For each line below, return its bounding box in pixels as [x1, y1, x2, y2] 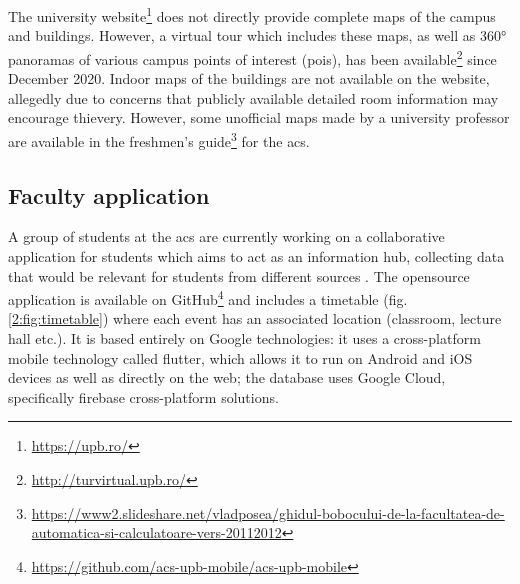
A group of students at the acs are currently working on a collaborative [8, 226, 445, 247]
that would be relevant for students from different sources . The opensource [8, 265, 470, 286]
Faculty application [8, 179, 210, 210]
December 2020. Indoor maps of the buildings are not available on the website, [8, 68, 490, 89]
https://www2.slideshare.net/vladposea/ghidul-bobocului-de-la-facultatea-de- [31, 502, 505, 523]
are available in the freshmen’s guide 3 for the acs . [8, 127, 310, 151]
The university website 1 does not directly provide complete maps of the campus [8, 3, 496, 26]
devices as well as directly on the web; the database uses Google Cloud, [8, 367, 446, 388]
